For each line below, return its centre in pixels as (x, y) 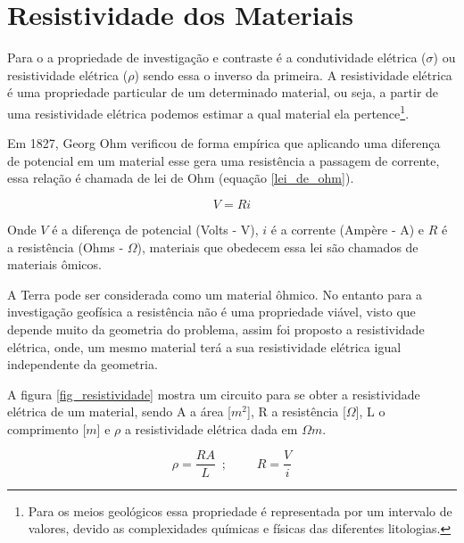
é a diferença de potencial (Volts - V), (155, 229)
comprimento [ (47, 428)
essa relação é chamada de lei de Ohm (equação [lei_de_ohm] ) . (181, 178)
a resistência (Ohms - (66, 247)
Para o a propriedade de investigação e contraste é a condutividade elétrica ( (217, 58)
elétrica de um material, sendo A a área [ (119, 411)
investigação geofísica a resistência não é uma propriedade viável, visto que (211, 312)
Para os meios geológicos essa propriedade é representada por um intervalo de (240, 510)
